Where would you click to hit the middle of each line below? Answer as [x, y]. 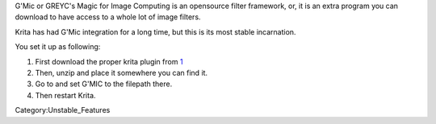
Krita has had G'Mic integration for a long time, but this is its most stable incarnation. [155, 31]
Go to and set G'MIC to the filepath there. [104, 84]
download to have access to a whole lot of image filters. [108, 17]
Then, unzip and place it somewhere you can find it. [122, 72]
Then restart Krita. [65, 95]
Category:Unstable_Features [63, 110]
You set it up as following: [58, 47]
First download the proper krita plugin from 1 [109, 61]
